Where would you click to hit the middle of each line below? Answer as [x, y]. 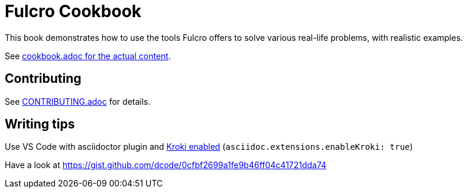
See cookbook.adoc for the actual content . [88, 56]
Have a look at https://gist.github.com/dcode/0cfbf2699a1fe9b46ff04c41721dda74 [166, 165]
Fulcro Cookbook [73, 11]
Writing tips [40, 124]
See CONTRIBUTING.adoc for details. [78, 101]
